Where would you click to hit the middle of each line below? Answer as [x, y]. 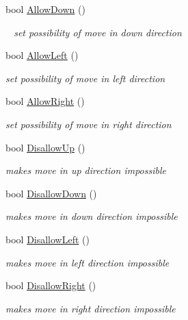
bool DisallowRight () [51, 285]
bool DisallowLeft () [48, 239]
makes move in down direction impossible [92, 216]
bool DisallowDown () [51, 193]
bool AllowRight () [45, 101]
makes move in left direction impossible [88, 262]
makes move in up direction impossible [86, 170]
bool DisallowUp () [45, 147]
